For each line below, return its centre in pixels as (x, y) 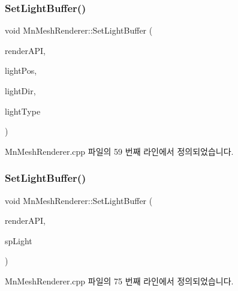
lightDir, (20, 91)
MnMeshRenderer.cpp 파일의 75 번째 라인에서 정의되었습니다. (119, 280)
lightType (23, 111)
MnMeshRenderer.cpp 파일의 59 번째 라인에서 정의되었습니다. (119, 151)
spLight (19, 240)
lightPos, (21, 70)
